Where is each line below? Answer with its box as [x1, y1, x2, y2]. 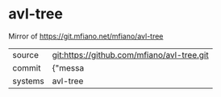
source [12, 49, 39, 60]
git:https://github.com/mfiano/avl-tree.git [52, 49, 209, 60]
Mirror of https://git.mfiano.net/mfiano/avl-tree [8, 31, 164, 41]
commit [12, 62, 41, 73]
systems [12, 75, 44, 87]
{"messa [52, 62, 85, 73]
